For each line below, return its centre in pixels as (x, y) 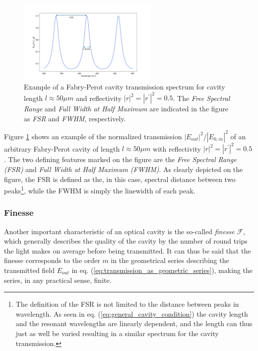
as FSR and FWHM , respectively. (75, 118)
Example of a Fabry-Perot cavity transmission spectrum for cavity (125, 87)
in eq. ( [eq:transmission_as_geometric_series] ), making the (162, 270)
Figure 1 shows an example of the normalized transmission (93, 136)
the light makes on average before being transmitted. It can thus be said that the (128, 250)
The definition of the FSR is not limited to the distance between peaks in (127, 304)
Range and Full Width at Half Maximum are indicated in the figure (126, 109)
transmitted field (30, 270)
